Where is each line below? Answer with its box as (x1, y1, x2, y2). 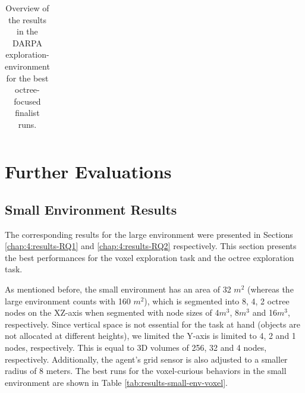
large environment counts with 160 (5, 294, 131, 307)
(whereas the (247, 282, 294, 295)
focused (14, 95, 41, 107)
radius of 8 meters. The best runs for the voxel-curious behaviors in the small (5, 364, 287, 377)
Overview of (5, 2, 49, 14)
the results (8, 13, 46, 26)
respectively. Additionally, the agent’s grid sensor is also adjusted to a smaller (5, 353, 288, 365)
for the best (6, 71, 49, 84)
